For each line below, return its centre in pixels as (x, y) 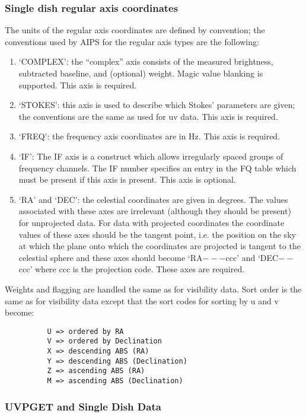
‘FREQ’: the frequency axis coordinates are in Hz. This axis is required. (149, 136)
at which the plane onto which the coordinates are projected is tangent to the (160, 246)
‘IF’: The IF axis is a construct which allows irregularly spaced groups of (151, 156)
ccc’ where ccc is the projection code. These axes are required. (132, 269)
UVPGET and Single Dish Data (83, 406)
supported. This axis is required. (78, 85)
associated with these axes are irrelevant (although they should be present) (155, 211)
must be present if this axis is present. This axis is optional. (127, 179)
